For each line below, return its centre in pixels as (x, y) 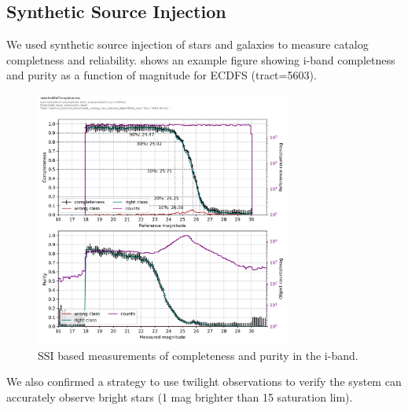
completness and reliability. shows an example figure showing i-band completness (201, 59)
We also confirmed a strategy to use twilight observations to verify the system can (204, 382)
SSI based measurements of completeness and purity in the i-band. (198, 355)
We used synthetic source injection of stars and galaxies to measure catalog (187, 44)
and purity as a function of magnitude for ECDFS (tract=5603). (162, 75)
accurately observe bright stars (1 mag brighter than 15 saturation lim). (180, 396)
